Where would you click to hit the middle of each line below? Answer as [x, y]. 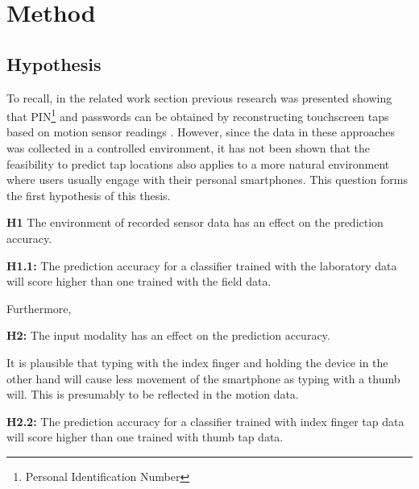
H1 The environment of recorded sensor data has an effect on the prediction [195, 222]
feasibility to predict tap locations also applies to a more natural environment [198, 163]
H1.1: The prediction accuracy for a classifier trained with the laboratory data [202, 265]
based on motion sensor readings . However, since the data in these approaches [201, 132]
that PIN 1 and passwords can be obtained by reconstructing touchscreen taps [198, 115]
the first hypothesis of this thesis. [89, 195]
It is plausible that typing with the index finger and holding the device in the [197, 362]
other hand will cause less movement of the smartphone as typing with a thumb [203, 378]
